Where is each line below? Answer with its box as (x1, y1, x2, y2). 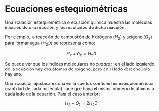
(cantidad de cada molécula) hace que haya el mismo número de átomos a (5, 86, 154, 92)
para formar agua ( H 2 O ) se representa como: (5, 40, 95, 47)
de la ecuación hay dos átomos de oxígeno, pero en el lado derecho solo (5, 66, 150, 72)
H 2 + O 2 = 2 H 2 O (65, 100, 98, 107)
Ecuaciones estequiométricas (5, 3, 127, 14)
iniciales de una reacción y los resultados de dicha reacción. (5, 24, 126, 30)
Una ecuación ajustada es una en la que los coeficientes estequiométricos (5, 81, 154, 86)
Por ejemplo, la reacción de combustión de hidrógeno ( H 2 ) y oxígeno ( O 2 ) (5, 34, 152, 41)
